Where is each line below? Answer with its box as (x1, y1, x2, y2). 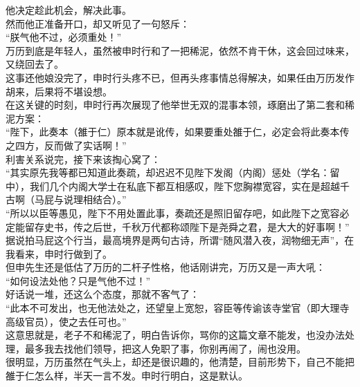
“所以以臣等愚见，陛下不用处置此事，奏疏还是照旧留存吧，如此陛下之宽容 (6, 205, 340, 220)
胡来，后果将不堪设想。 (6, 84, 112, 98)
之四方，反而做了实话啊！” (6, 138, 127, 152)
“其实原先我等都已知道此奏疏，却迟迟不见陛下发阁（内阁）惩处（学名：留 (6, 165, 340, 180)
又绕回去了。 (6, 57, 64, 71)
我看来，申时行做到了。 (6, 246, 112, 261)
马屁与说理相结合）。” (34, 192, 127, 207)
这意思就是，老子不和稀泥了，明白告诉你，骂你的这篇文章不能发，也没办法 (6, 328, 345, 342)
